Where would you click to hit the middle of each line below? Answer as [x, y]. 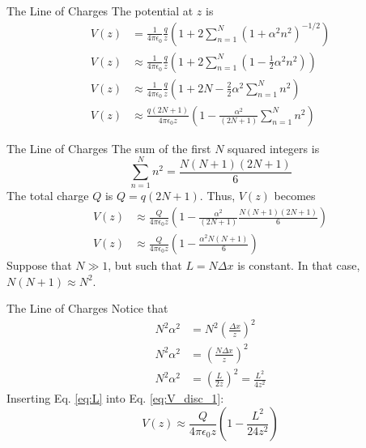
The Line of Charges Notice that [87, 308]
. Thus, [217, 196]
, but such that [145, 265]
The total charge [48, 196]
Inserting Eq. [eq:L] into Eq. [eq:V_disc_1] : [115, 398]
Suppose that [39, 265]
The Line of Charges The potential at [100, 11]
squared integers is [274, 148]
